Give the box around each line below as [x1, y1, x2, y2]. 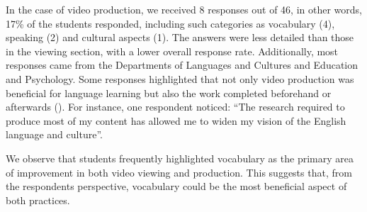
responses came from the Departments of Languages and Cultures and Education [6, 57, 358, 72]
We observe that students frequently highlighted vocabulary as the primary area [6, 150, 354, 165]
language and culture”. [6, 127, 103, 142]
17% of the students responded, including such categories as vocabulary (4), [6, 16, 335, 30]
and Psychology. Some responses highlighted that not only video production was [6, 71, 354, 86]
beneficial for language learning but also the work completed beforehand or [6, 85, 332, 100]
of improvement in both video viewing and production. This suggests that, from [6, 164, 352, 179]
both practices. [6, 192, 70, 207]
